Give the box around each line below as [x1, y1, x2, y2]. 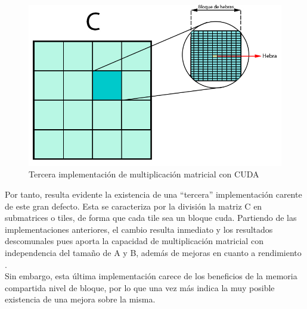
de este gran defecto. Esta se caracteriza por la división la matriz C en [5, 199, 262, 212]
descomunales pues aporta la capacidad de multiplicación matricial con [5, 235, 263, 247]
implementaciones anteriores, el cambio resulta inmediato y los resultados [5, 223, 273, 235]
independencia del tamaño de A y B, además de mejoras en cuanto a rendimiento [5, 246, 302, 258]
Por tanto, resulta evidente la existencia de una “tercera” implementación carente [5, 188, 302, 201]
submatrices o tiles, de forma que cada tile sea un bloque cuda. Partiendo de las [5, 211, 297, 224]
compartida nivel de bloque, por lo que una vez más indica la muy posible [5, 281, 275, 294]
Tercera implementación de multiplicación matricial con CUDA [29, 168, 259, 180]
